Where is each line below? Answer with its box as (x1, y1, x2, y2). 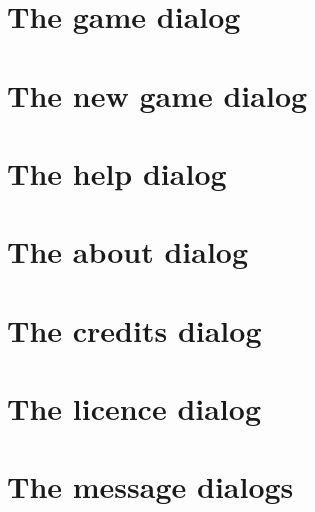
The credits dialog (7, 309, 262, 350)
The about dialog (7, 231, 249, 272)
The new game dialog (7, 74, 308, 115)
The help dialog (7, 152, 227, 193)
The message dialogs (7, 466, 294, 507)
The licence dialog (7, 388, 261, 429)
